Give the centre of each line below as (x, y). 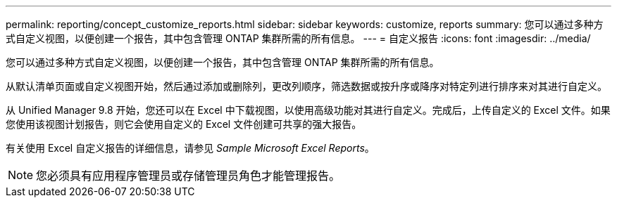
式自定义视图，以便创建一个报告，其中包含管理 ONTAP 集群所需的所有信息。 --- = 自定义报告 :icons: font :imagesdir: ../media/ (298, 38)
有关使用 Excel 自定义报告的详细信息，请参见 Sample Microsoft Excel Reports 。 (190, 148)
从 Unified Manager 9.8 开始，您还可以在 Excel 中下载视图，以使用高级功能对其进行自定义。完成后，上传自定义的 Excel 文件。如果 (308, 110)
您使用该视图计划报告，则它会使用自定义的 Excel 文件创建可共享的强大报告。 (184, 124)
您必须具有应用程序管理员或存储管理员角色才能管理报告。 (188, 176)
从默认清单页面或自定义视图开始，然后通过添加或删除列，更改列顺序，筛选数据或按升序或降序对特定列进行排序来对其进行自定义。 (306, 86)
